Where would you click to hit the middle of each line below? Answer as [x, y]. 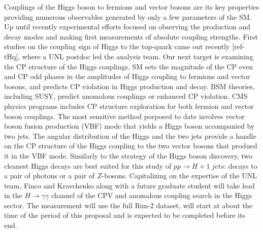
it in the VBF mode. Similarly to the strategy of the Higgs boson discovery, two [128, 155]
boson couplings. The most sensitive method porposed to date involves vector [124, 116]
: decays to [241, 165]
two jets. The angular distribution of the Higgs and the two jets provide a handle [130, 136]
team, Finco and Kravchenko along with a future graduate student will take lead [129, 185]
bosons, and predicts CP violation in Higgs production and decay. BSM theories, [129, 86]
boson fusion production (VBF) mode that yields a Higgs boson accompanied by [129, 126]
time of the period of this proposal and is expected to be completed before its [125, 215]
